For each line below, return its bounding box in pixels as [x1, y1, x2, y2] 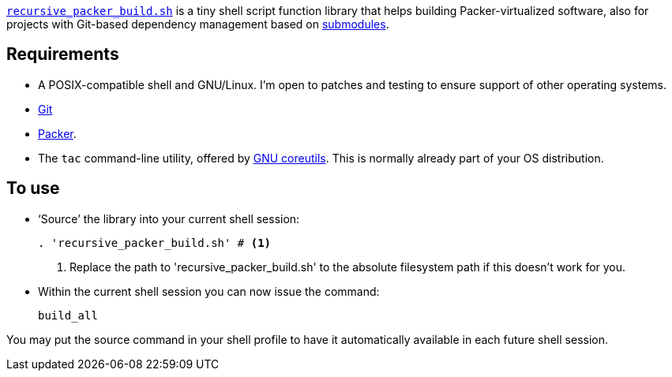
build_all [38, 308, 98, 322]
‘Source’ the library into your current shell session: [38, 211, 300, 226]
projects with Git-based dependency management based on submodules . [6, 17, 389, 31]
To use [6, 178, 60, 199]
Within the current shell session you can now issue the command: [38, 284, 380, 298]
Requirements [6, 44, 119, 65]
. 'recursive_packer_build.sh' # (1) [38, 236, 272, 249]
